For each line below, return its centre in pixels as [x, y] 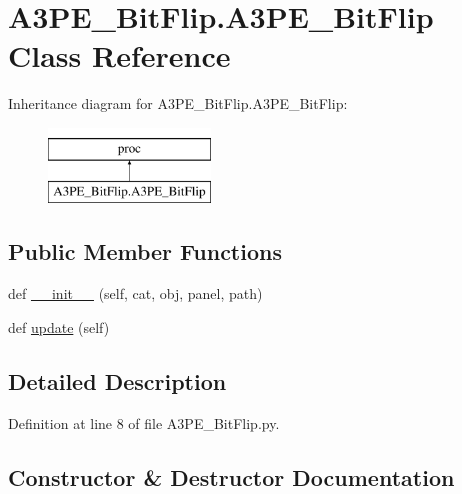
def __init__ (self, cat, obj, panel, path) [135, 293]
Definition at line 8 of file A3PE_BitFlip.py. [144, 422]
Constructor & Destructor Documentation [231, 476]
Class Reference [119, 55]
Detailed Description [117, 380]
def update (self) [59, 326]
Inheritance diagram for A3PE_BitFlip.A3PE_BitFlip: [178, 103]
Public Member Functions [145, 251]
